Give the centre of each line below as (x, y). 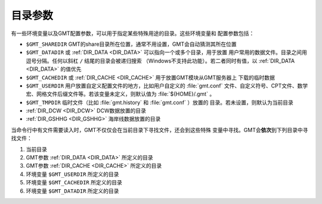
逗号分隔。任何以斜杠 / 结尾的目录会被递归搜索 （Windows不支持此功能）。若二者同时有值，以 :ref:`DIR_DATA (160, 61)
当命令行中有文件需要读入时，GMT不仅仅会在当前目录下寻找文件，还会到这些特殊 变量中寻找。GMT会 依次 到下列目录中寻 (160, 130)
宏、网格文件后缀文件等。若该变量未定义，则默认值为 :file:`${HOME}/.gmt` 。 (120, 94)
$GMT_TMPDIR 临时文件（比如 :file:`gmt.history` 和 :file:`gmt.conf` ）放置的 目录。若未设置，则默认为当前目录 (160, 102)
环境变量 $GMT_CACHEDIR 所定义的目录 (74, 183)
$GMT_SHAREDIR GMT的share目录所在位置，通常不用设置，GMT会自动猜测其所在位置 (131, 44)
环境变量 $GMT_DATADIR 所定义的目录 (72, 191)
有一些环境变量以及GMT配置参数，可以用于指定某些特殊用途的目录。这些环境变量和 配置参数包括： (133, 33)
